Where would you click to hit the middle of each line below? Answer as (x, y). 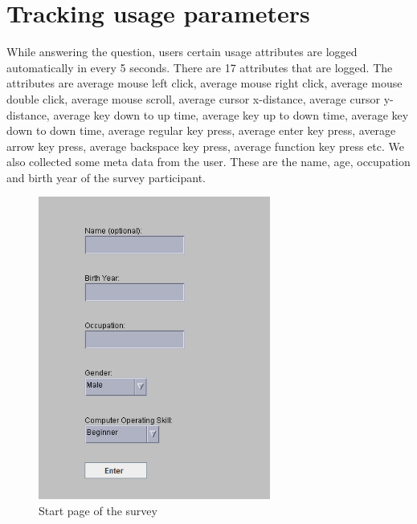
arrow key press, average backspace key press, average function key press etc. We (205, 146)
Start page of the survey (98, 510)
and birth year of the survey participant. (106, 177)
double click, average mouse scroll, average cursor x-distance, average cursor (193, 98)
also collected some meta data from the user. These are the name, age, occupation (208, 162)
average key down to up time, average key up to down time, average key (231, 114)
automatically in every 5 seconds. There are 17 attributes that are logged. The (200, 67)
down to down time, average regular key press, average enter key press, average (201, 130)
